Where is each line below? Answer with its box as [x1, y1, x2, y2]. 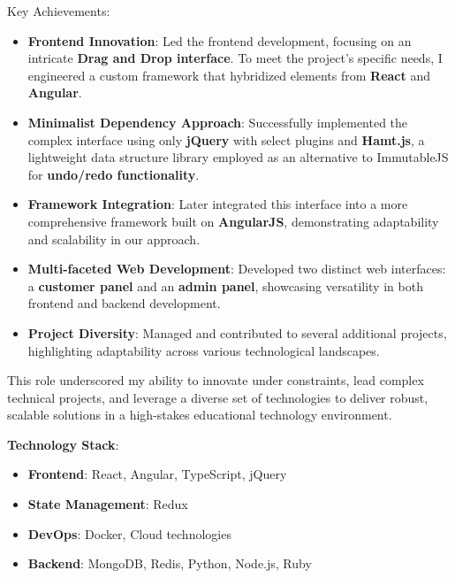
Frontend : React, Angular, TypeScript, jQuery [27, 465, 287, 483]
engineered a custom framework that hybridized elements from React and [27, 66, 431, 84]
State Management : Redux [27, 495, 188, 513]
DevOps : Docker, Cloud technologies [27, 524, 231, 543]
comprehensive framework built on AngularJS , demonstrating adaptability [27, 212, 439, 230]
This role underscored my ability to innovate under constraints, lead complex [7, 371, 424, 389]
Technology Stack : [7, 435, 119, 453]
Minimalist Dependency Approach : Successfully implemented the [27, 112, 408, 131]
